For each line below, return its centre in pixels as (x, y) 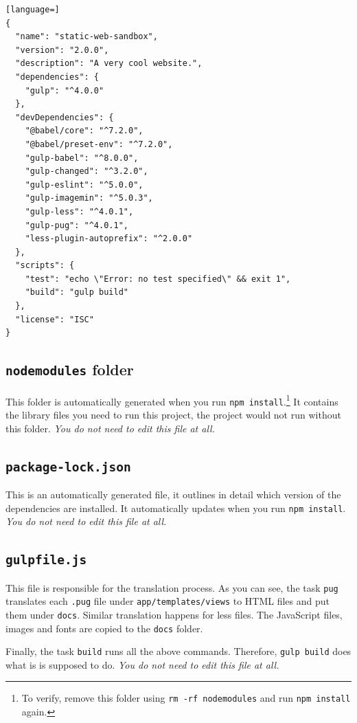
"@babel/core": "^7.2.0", (84, 131)
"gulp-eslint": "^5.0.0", (84, 185)
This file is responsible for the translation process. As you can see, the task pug (172, 587)
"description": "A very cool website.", (109, 64)
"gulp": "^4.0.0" (65, 90)
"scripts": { (45, 266)
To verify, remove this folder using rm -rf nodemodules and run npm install (186, 698)
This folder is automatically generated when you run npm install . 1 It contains (172, 400)
